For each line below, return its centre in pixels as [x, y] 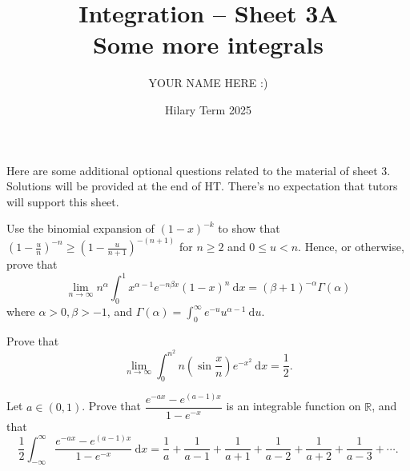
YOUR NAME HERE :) [208, 83]
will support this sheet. [63, 201]
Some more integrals [208, 44]
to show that [249, 228]
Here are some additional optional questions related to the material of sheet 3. [199, 170]
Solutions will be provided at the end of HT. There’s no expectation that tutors [202, 186]
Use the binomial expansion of [80, 228]
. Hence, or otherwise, [351, 247]
